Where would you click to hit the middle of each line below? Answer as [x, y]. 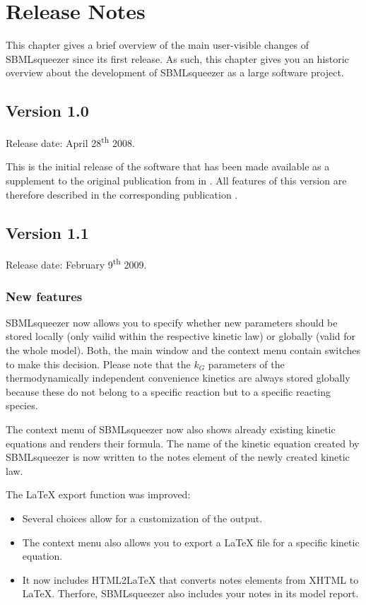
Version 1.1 [47, 232]
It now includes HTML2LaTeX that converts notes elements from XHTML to [190, 579]
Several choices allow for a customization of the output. [142, 518]
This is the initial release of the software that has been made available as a [168, 166]
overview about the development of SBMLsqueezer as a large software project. [175, 72]
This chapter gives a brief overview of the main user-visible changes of [158, 45]
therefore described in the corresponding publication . [122, 194]
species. [22, 405]
